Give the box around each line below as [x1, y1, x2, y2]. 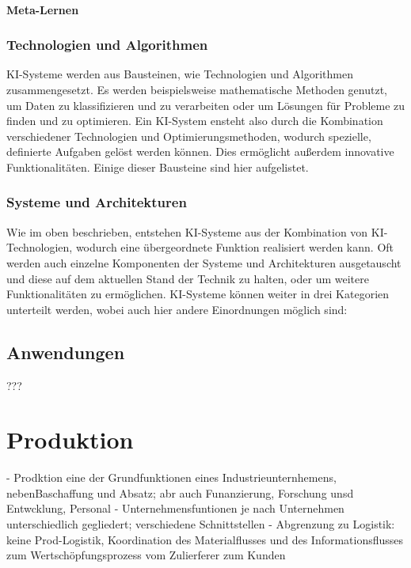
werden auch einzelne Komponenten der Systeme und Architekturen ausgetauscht [6, 254, 401, 271]
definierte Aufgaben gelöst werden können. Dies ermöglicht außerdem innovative [6, 143, 394, 160]
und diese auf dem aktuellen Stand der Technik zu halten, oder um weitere [6, 270, 369, 286]
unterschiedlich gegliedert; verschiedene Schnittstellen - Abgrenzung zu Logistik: [6, 516, 395, 532]
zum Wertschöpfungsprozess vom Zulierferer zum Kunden [6, 547, 286, 563]
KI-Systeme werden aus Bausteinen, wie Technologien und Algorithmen [6, 66, 353, 82]
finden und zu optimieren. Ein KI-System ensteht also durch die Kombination [6, 112, 383, 129]
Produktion [6, 423, 134, 456]
